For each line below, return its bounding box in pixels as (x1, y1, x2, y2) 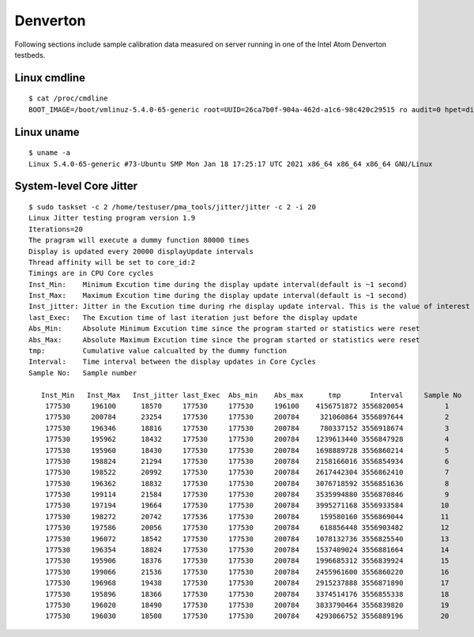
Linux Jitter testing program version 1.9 (28, 213, 196, 223)
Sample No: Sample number (28, 368, 137, 377)
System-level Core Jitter (14, 179, 138, 193)
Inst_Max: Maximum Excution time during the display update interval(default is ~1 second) (28, 291, 408, 300)
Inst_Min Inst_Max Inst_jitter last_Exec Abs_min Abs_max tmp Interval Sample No (40, 390, 462, 399)
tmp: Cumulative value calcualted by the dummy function (28, 346, 288, 356)
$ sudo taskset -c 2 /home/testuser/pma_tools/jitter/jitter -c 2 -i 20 (28, 202, 316, 211)
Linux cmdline (14, 71, 86, 85)
